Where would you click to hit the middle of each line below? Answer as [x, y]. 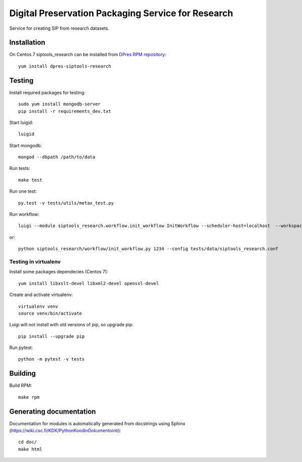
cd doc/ [28, 442]
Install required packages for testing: [47, 92]
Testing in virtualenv [35, 261]
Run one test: [23, 191]
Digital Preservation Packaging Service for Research [121, 13]
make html [30, 449]
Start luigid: [21, 122]
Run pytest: [21, 348]
